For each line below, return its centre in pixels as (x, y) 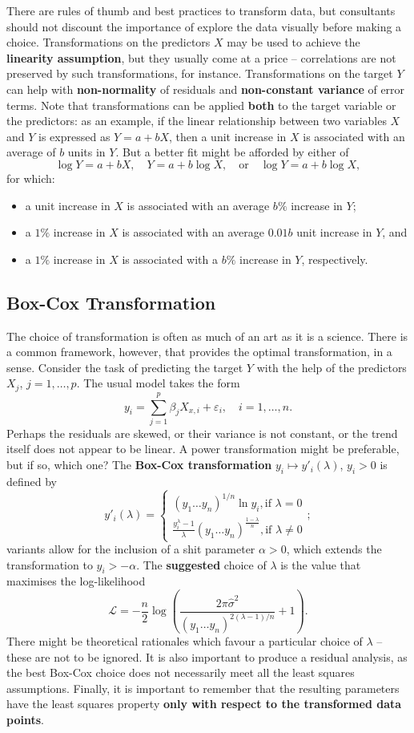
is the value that (321, 564)
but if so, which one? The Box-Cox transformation (139, 465)
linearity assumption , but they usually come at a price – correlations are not (201, 57)
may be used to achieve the (293, 42)
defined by (32, 481)
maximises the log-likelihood (76, 581)
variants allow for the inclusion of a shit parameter (131, 549)
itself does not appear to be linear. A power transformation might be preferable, (203, 449)
